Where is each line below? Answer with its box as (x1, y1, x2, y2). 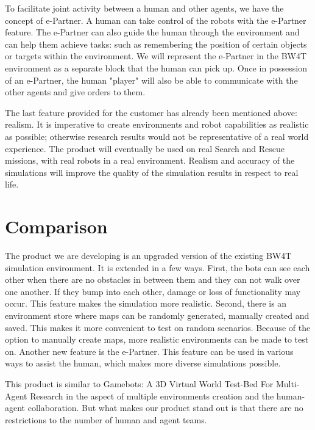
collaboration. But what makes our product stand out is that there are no (27, 401, 303, 414)
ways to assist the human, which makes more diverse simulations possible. (5, 357, 281, 370)
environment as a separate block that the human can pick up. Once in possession (5, 61, 307, 74)
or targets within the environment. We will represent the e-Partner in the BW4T (5, 49, 307, 62)
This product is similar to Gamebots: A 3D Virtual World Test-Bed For (5, 377, 274, 390)
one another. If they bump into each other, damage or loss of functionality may (5, 285, 301, 297)
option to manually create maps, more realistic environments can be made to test (5, 333, 309, 346)
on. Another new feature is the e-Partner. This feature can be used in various (5, 344, 294, 357)
